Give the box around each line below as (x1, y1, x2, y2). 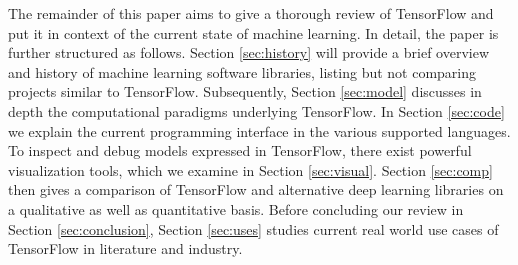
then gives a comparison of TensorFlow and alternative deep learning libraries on (8, 179, 504, 200)
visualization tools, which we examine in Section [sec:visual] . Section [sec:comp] (8, 159, 493, 180)
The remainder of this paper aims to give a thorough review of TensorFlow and (8, 3, 494, 23)
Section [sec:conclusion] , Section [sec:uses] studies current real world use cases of (8, 218, 499, 239)
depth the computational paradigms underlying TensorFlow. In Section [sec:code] (8, 100, 505, 121)
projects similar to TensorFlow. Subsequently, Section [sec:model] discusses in (8, 81, 482, 102)
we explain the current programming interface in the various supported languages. (8, 120, 511, 141)
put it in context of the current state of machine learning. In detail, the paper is (8, 22, 499, 43)
